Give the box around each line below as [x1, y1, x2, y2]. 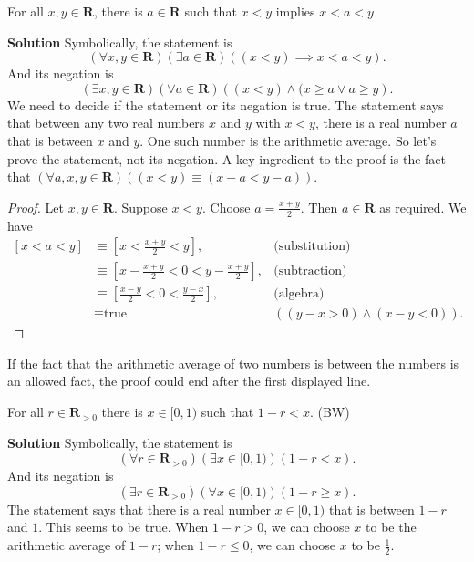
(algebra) [273, 287, 325, 301]
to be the [366, 517, 417, 536]
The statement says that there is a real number [7, 499, 271, 518]
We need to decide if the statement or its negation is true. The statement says [7, 95, 444, 114]
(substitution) [273, 240, 351, 254]
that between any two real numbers [7, 113, 205, 132]
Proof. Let [7, 197, 64, 216]
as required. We [379, 197, 467, 216]
